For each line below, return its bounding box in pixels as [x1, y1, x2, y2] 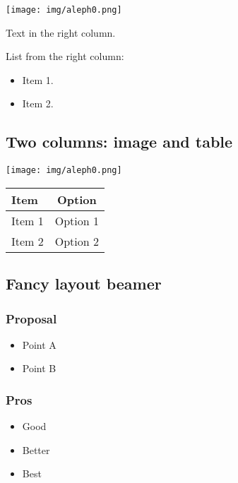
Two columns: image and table [6, 131, 233, 153]
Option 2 [54, 232, 100, 249]
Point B [22, 361, 56, 376]
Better [22, 442, 50, 457]
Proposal [6, 309, 57, 327]
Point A [22, 337, 56, 352]
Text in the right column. [6, 25, 116, 40]
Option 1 [54, 212, 100, 229]
